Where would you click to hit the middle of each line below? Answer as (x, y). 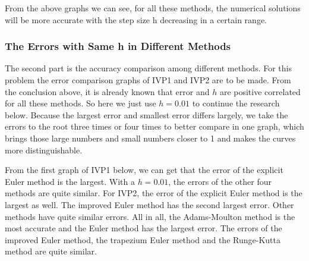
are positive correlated (260, 91)
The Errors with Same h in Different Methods (118, 46)
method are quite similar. (51, 251)
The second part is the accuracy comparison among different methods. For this (148, 68)
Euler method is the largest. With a (70, 181)
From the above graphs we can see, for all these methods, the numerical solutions (153, 8)
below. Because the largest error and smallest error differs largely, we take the (146, 114)
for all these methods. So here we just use (81, 103)
